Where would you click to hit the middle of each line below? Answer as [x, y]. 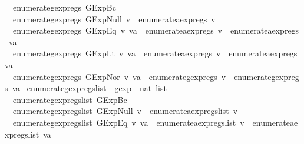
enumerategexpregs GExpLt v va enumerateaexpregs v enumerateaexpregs [155, 53]
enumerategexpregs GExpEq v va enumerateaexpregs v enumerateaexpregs [156, 30]
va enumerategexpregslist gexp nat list [89, 88]
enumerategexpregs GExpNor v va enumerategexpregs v [119, 76]
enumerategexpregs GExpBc [64, 7]
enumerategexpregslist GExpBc [70, 99]
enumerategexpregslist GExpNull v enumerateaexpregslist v [125, 111]
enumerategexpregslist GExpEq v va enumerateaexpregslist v [128, 122]
